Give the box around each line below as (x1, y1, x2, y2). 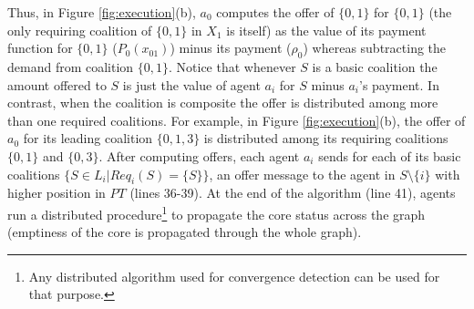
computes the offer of (216, 3, 335, 21)
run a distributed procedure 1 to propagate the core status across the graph (7, 201, 426, 223)
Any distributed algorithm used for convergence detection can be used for (28, 266, 440, 285)
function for (7, 38, 73, 57)
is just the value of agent (122, 75, 261, 94)
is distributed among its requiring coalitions (203, 129, 448, 148)
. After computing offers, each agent (98, 146, 300, 165)
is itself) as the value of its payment (226, 20, 427, 39)
